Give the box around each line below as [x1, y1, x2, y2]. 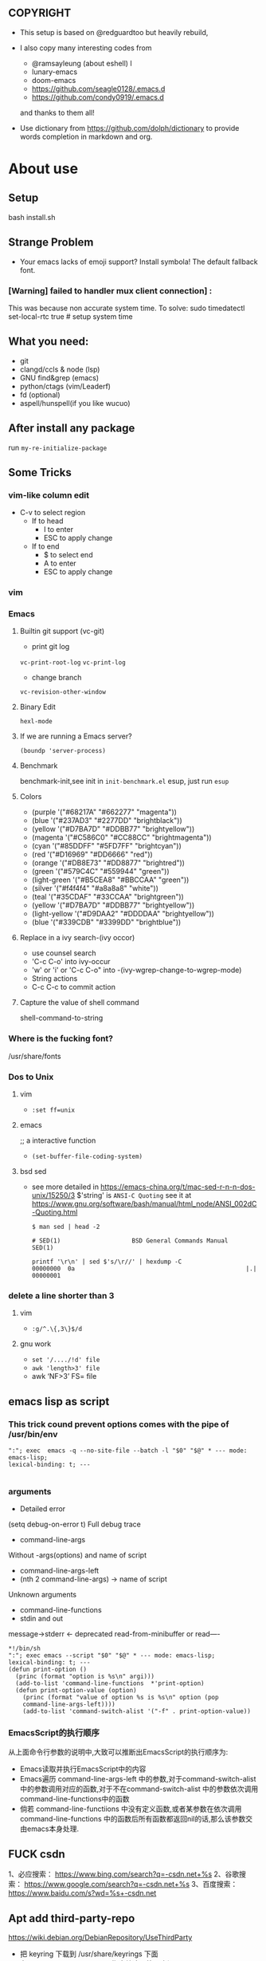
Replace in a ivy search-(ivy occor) [19, 933, 135, 943]
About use [8, 159, 78, 178]
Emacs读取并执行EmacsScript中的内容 [19, 1764, 147, 1774]
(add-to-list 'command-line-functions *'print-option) [15, 1679, 205, 1687]
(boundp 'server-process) [19, 747, 106, 755]
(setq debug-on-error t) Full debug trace [8, 1519, 142, 1530]
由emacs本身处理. [19, 1824, 80, 1833]
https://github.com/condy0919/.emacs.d [31, 92, 165, 102]
